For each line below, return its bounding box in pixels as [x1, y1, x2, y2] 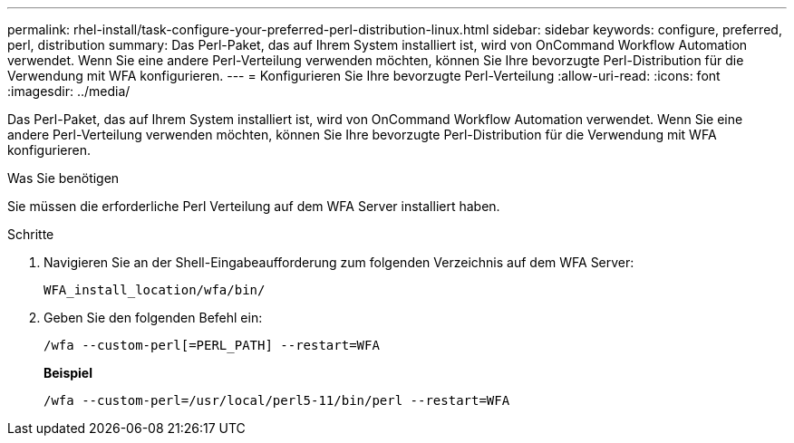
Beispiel [44, 365, 92, 380]
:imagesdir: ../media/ [7, 83, 131, 99]
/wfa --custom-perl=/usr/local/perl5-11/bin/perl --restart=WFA [44, 393, 510, 408]
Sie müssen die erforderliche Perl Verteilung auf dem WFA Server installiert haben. [7, 198, 500, 214]
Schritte [7, 226, 54, 242]
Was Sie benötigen [7, 170, 120, 186]
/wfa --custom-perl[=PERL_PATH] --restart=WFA [44, 338, 380, 352]
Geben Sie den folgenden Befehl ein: [44, 310, 263, 325]
